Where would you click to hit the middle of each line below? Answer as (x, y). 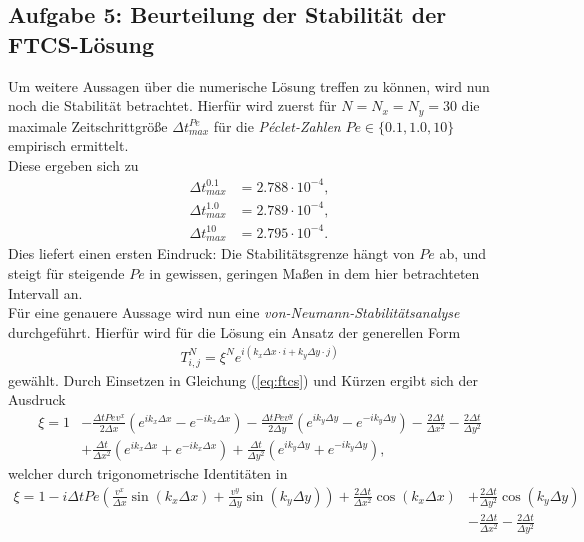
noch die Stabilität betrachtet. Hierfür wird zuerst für (172, 105)
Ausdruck (37, 399)
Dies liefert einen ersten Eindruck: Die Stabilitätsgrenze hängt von (211, 253)
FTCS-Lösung (81, 43)
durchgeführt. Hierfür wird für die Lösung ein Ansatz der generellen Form (234, 331)
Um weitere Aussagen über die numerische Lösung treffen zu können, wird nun (249, 85)
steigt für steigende (66, 272)
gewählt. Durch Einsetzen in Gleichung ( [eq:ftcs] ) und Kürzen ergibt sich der (243, 379)
